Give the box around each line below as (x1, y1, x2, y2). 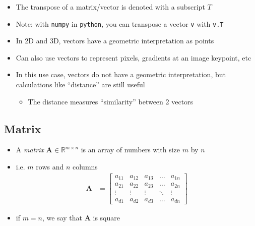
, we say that (42, 212, 83, 223)
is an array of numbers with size (81, 144, 180, 155)
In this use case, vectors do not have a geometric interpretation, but (16, 69, 226, 80)
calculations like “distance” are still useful (16, 79, 145, 90)
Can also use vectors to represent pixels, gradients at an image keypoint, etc (16, 52, 251, 63)
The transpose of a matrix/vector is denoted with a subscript (16, 2, 205, 12)
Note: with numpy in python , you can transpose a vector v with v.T (16, 18, 224, 29)
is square (93, 212, 120, 223)
